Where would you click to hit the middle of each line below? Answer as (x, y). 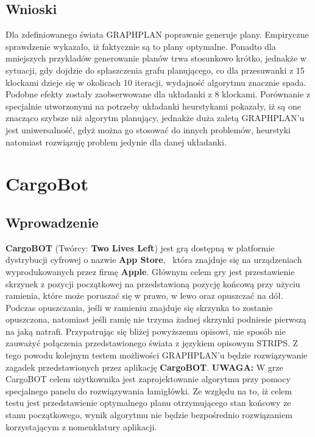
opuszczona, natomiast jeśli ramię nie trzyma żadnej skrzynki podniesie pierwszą (156, 319)
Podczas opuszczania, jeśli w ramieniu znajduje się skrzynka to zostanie (139, 307)
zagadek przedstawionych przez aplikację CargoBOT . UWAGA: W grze (144, 367)
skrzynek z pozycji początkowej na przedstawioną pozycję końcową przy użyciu (153, 283)
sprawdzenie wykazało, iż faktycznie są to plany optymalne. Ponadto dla (141, 46)
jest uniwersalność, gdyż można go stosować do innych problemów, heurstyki (148, 129)
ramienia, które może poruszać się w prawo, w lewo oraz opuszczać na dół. (144, 295)
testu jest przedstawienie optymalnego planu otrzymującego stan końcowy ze (148, 403)
